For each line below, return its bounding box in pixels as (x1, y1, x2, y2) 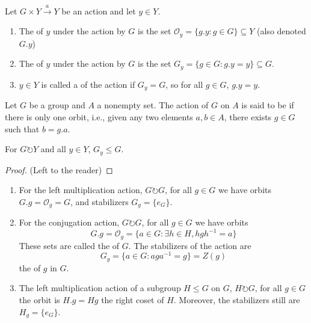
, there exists (224, 110, 272, 123)
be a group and (29, 99, 85, 111)
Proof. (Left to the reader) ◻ (5, 163, 113, 176)
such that (5, 122, 40, 135)
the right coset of (101, 294, 164, 306)
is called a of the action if (41, 78, 135, 90)
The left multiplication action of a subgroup (19, 281, 181, 294)
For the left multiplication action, (19, 183, 143, 196)
